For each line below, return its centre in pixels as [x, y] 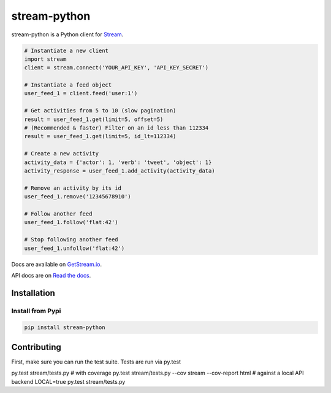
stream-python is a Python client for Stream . [67, 34]
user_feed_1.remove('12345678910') [78, 197]
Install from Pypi [36, 311]
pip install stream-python [65, 328]
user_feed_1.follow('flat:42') [71, 222]
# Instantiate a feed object [68, 85]
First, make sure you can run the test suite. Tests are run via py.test [96, 362]
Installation [33, 293]
